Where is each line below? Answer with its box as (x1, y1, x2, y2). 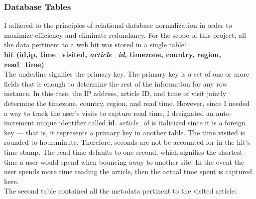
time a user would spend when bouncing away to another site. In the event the (4, 156, 245, 167)
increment (4, 117, 34, 128)
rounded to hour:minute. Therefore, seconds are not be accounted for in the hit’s (4, 137, 250, 147)
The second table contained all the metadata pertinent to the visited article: (4, 186, 237, 196)
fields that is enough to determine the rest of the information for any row (4, 78, 228, 89)
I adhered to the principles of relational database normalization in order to (4, 20, 232, 30)
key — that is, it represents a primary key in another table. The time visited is (4, 127, 245, 137)
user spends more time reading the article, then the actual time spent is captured (4, 166, 252, 177)
